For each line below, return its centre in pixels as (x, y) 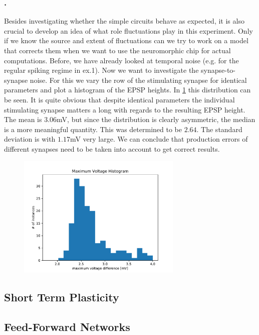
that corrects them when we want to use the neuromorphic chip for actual (117, 50)
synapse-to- (218, 70)
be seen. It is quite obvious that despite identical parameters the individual (119, 99)
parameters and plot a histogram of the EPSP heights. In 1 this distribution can (127, 90)
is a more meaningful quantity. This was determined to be (93, 129)
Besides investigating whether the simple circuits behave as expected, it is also (124, 21)
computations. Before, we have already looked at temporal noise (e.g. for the (121, 60)
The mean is (23, 119)
